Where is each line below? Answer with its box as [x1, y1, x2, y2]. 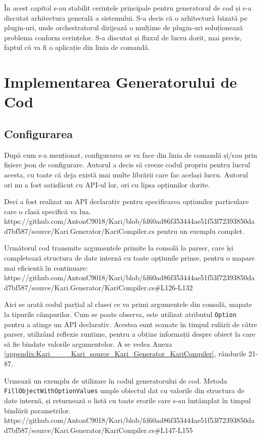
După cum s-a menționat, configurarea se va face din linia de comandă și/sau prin [4, 149, 257, 160]
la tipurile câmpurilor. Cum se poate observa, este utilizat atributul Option [4, 309, 237, 320]
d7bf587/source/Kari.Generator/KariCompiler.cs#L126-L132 [4, 282, 193, 292]
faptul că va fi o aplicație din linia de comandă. [4, 42, 150, 52]
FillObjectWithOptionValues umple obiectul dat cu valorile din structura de [4, 385, 244, 396]
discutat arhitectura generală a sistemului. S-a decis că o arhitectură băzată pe [4, 12, 247, 23]
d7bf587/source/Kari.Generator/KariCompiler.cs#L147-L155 [4, 424, 193, 435]
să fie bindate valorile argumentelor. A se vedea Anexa [4, 338, 172, 349]
